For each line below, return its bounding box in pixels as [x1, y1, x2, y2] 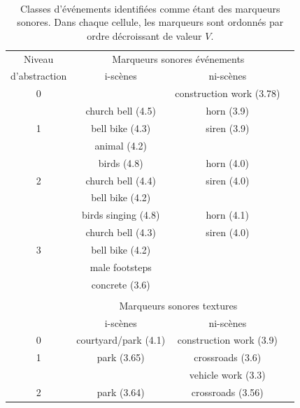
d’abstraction [10, 68, 67, 83]
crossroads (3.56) [191, 384, 264, 399]
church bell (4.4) [85, 173, 156, 187]
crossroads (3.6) [194, 350, 262, 365]
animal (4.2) [94, 138, 148, 152]
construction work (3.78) [175, 86, 280, 101]
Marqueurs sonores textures [119, 298, 238, 312]
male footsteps [90, 259, 152, 274]
